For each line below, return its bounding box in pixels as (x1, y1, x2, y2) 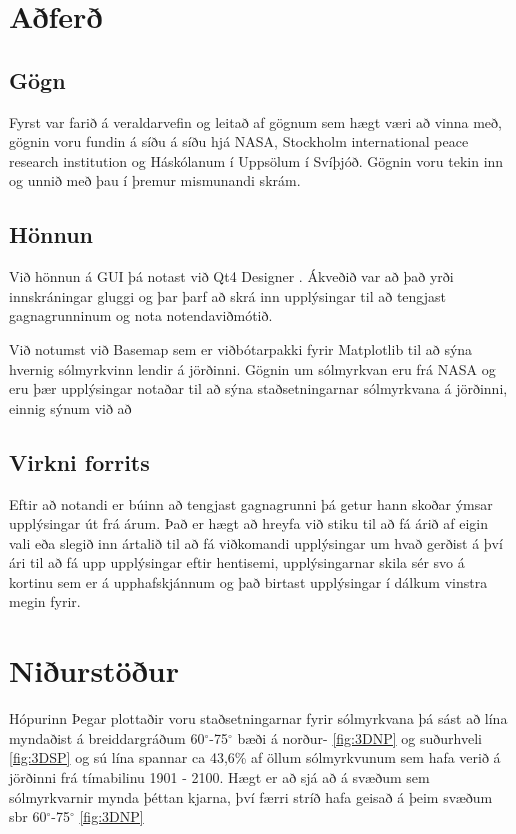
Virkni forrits (9, 446, 150, 477)
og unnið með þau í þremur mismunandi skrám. (9, 170, 301, 191)
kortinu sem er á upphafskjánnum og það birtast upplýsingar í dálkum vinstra (9, 571, 488, 592)
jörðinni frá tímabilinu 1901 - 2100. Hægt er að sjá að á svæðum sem (9, 766, 430, 787)
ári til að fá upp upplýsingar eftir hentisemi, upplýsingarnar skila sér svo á (9, 552, 465, 573)
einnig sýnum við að (9, 397, 132, 418)
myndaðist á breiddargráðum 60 (9, 727, 205, 748)
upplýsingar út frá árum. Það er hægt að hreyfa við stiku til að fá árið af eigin (9, 513, 488, 534)
